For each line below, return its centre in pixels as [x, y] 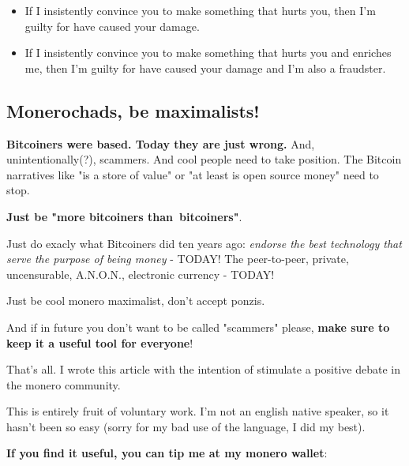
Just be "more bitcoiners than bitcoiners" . [124, 216]
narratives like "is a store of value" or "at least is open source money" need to [193, 174]
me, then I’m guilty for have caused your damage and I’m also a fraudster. [205, 68]
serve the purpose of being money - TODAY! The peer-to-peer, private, [178, 259]
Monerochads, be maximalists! [133, 110]
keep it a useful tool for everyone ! [100, 342]
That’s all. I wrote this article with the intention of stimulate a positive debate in [203, 369]
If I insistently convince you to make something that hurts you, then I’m [200, 10]
